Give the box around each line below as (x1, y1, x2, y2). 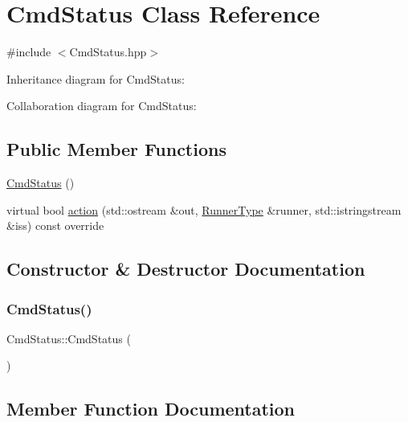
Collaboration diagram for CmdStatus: (6, 97, 197, 114)
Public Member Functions (6, 137, 226, 162)
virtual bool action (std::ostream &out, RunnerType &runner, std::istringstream (6, 201, 402, 218)
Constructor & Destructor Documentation (6, 256, 365, 281)
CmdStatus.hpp (69, 43, 147, 60)
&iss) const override (6, 217, 104, 234)
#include (6, 43, 51, 60)
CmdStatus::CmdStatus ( (6, 330, 131, 346)
